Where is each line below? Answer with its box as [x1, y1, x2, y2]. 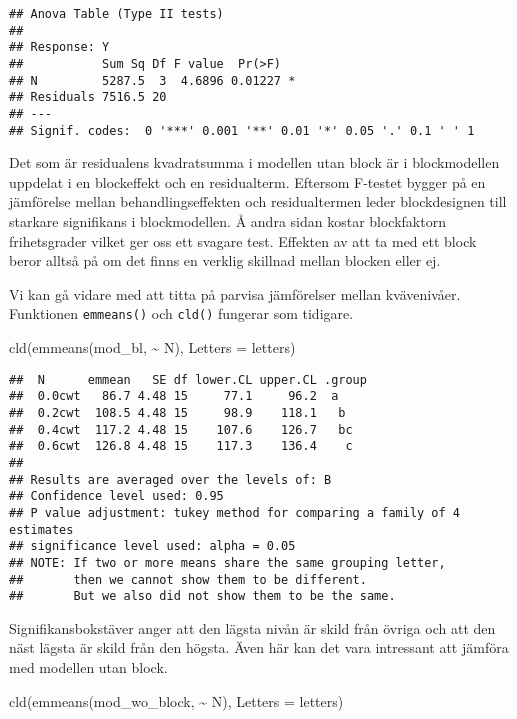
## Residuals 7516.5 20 [9, 90, 167, 105]
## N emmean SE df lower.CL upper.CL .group [9, 372, 367, 387]
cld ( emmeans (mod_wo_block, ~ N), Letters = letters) [9, 690, 344, 711]
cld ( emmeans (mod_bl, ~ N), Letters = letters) [9, 337, 296, 358]
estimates [9, 522, 74, 537]
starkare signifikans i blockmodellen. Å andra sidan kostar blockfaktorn [9, 211, 446, 232]
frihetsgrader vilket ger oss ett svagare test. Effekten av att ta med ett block [9, 230, 477, 251]
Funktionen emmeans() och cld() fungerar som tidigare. [9, 303, 354, 324]
